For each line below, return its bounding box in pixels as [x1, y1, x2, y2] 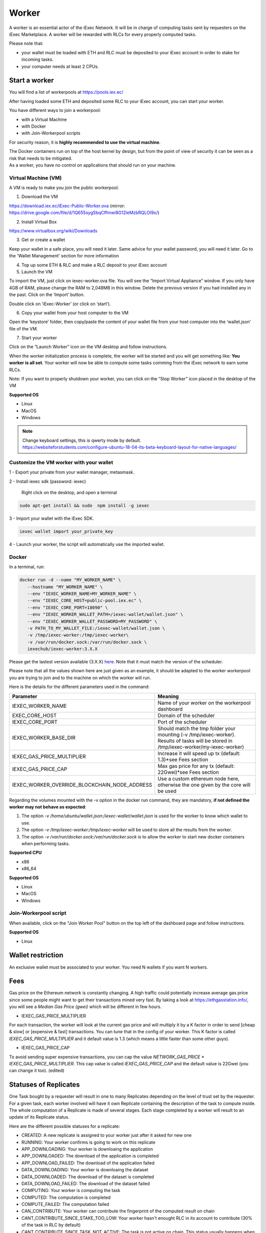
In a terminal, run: [9, 564, 45, 570]
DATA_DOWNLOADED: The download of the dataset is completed [21, 1174, 154, 1180]
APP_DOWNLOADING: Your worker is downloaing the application [21, 1146, 153, 1152]
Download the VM [21, 194, 58, 200]
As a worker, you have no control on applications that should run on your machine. [9, 162, 177, 168]
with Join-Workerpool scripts [21, 130, 81, 136]
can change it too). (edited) [9, 1068, 65, 1074]
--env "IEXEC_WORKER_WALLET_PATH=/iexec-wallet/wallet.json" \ [27, 612, 183, 617]
